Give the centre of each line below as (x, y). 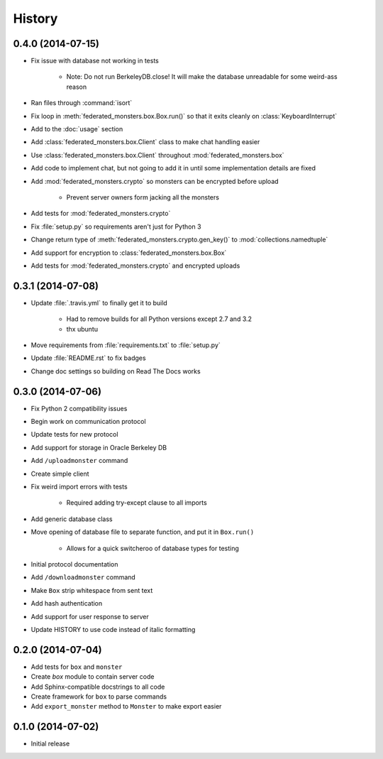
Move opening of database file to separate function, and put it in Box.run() (143, 532)
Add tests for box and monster (77, 667)
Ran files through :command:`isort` (82, 103)
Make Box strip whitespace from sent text (92, 590)
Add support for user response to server (90, 616)
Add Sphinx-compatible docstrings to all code (98, 687)
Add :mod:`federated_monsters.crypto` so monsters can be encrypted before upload (155, 181)
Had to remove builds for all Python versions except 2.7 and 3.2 (159, 319)
